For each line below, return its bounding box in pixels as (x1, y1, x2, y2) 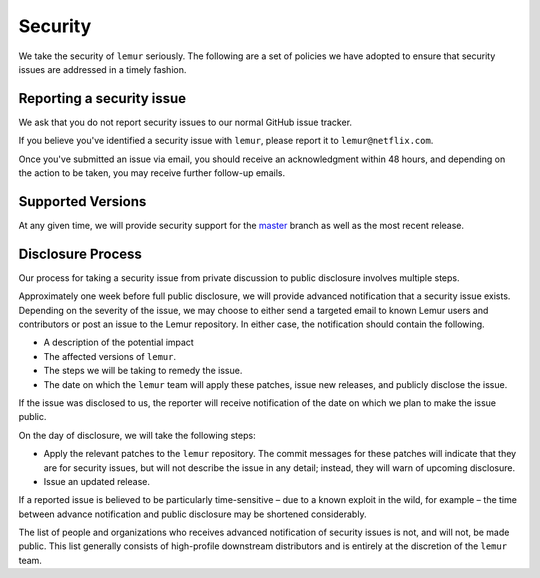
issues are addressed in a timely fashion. (18, 63, 187, 75)
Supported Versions (18, 193, 147, 210)
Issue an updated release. (43, 475, 150, 487)
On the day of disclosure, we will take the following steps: (18, 429, 256, 441)
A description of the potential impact (43, 336, 194, 349)
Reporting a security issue (18, 90, 187, 107)
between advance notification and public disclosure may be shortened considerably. (18, 508, 367, 520)
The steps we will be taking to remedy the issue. (43, 365, 243, 377)
